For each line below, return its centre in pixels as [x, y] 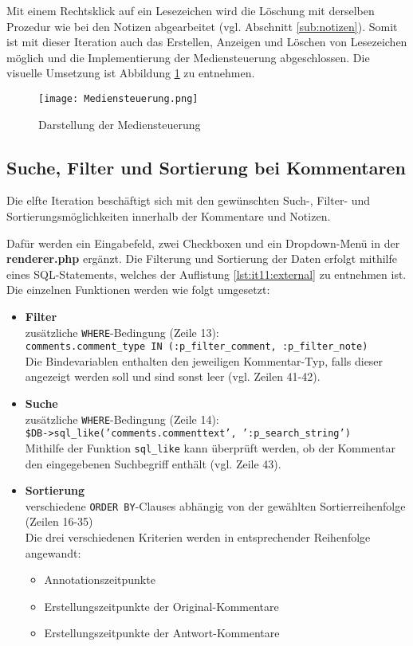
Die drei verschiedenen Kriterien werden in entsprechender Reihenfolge [198, 537]
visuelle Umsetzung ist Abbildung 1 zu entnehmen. [131, 73]
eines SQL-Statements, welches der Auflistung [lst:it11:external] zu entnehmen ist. [206, 274]
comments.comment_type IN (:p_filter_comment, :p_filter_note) [197, 347]
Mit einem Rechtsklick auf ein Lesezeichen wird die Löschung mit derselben [191, 10]
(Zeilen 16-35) [59, 521]
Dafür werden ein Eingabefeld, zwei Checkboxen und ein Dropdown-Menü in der [203, 243]
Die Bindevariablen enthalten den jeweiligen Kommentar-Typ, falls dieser [204, 360]
